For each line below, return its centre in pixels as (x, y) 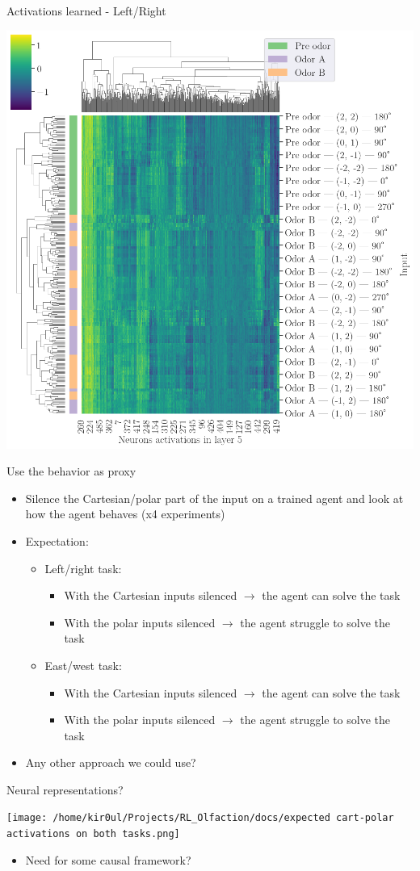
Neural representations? (65, 789)
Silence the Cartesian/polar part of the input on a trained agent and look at (214, 498)
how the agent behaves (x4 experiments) (125, 514)
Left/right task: (83, 568)
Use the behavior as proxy (71, 471)
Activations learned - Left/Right (86, 10)
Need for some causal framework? (108, 859)
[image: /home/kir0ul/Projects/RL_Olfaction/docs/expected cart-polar (200, 818)
